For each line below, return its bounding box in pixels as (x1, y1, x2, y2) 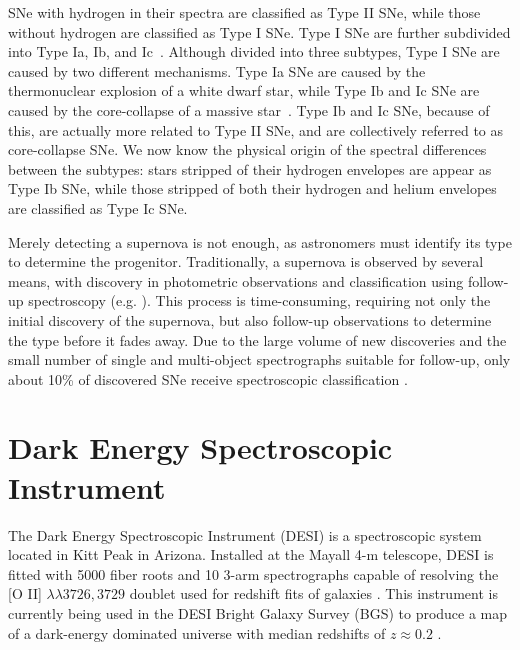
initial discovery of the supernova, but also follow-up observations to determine (8, 309, 492, 330)
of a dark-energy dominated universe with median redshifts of (8, 622, 386, 643)
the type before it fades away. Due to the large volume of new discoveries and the (8, 329, 507, 350)
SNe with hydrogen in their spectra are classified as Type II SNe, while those (8, 2, 481, 22)
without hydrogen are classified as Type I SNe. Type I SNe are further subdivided (8, 21, 511, 42)
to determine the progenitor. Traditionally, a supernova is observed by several (8, 251, 484, 272)
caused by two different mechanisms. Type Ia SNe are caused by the (8, 60, 426, 81)
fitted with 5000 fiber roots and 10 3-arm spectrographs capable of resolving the (8, 563, 499, 584)
